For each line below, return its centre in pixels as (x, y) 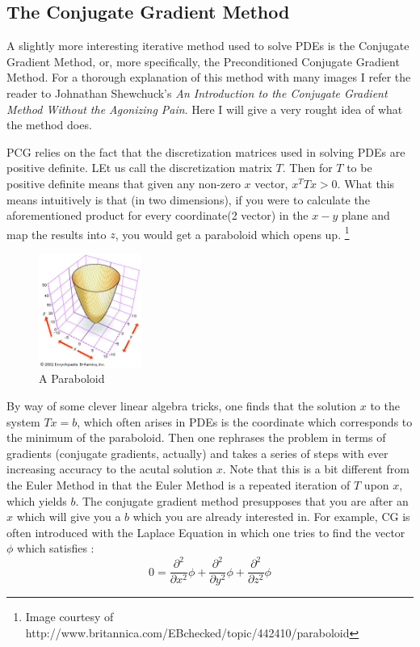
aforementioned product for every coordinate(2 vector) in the (157, 215)
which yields (37, 500)
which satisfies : (56, 548)
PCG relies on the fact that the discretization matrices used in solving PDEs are (206, 151)
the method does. (49, 125)
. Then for (307, 168)
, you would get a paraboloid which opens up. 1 (232, 233)
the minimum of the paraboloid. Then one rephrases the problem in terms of (196, 437)
